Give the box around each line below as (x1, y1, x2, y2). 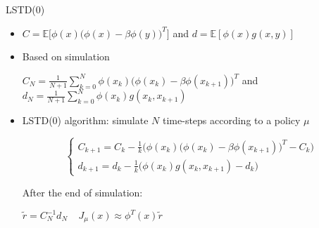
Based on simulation (22, 49, 110, 64)
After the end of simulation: (22, 185, 143, 199)
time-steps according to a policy (163, 113, 301, 128)
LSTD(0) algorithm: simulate (22, 113, 149, 128)
